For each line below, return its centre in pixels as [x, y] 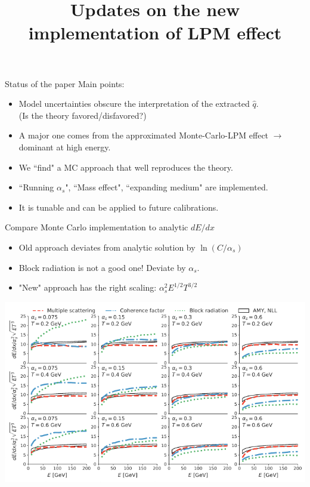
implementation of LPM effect [155, 33]
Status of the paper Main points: [65, 83]
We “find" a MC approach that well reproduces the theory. [126, 167]
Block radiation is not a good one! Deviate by [102, 267]
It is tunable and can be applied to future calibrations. [119, 207]
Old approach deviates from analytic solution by [107, 247]
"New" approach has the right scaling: [88, 287]
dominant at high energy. [65, 147]
